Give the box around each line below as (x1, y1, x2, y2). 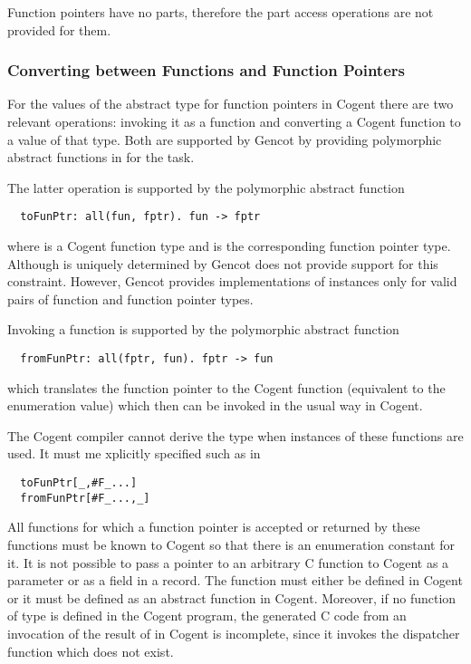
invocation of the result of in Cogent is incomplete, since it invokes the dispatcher (7, 623, 460, 642)
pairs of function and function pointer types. (7, 289, 254, 308)
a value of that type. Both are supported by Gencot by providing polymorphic (7, 130, 442, 149)
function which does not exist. (7, 641, 174, 660)
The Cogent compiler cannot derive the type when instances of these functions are (7, 426, 464, 445)
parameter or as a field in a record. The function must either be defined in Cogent (7, 571, 463, 590)
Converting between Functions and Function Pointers (7, 59, 405, 82)
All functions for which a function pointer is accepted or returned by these (7, 517, 420, 536)
